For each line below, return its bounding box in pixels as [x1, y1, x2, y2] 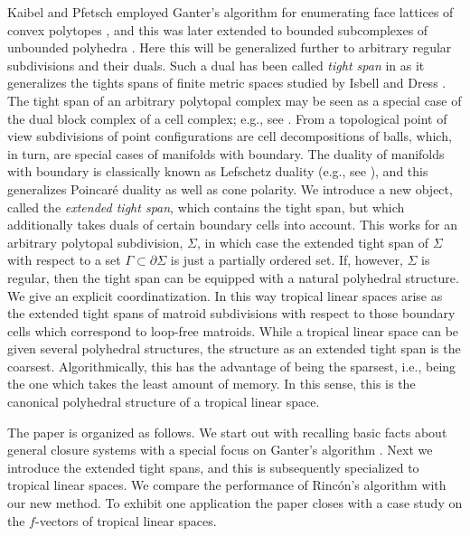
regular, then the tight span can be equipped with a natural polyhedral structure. [7, 268, 459, 287]
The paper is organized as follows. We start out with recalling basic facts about [7, 422, 447, 441]
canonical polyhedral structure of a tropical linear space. [7, 392, 320, 411]
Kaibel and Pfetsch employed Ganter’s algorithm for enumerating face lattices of [7, 3, 454, 21]
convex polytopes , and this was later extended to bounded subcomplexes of [7, 20, 428, 39]
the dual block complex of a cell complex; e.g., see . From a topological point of [7, 108, 447, 127]
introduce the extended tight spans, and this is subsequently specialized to [7, 457, 419, 476]
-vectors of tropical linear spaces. [34, 511, 217, 530]
